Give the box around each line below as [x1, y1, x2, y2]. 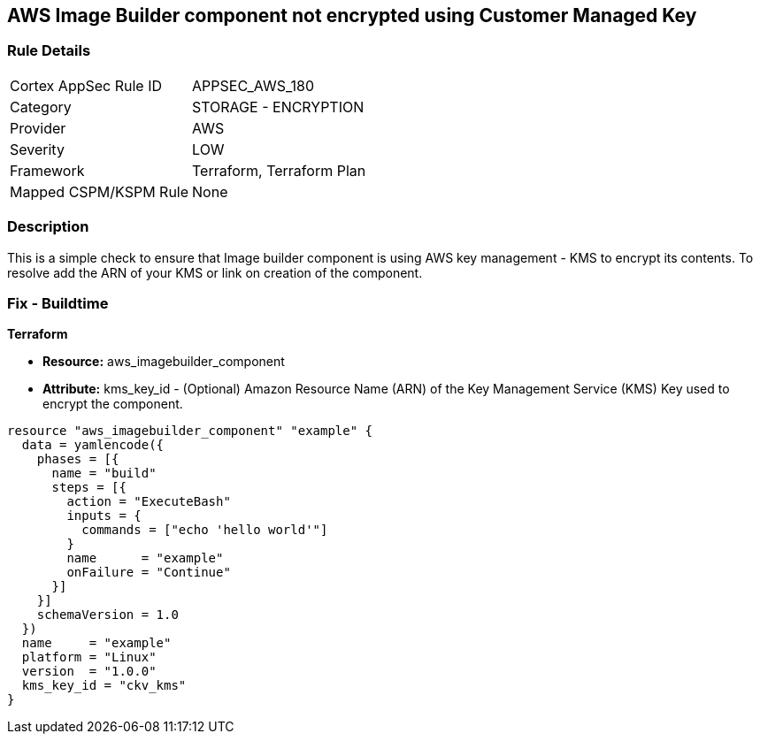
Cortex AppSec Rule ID [10, 76, 163, 95]
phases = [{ [36, 452, 119, 467]
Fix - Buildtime [7, 294, 109, 312]
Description [7, 218, 89, 236]
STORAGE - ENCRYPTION [192, 97, 365, 116]
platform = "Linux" [21, 650, 157, 665]
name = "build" [51, 466, 157, 481]
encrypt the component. [42, 396, 183, 412]
